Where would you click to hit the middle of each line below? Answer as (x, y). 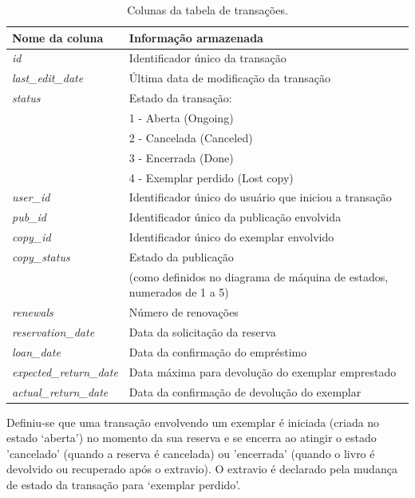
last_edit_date (48, 78)
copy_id (32, 237)
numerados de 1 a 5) (179, 292)
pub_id (29, 217)
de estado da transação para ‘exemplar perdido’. (124, 484)
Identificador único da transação (207, 58)
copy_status (41, 256)
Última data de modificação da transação (229, 78)
